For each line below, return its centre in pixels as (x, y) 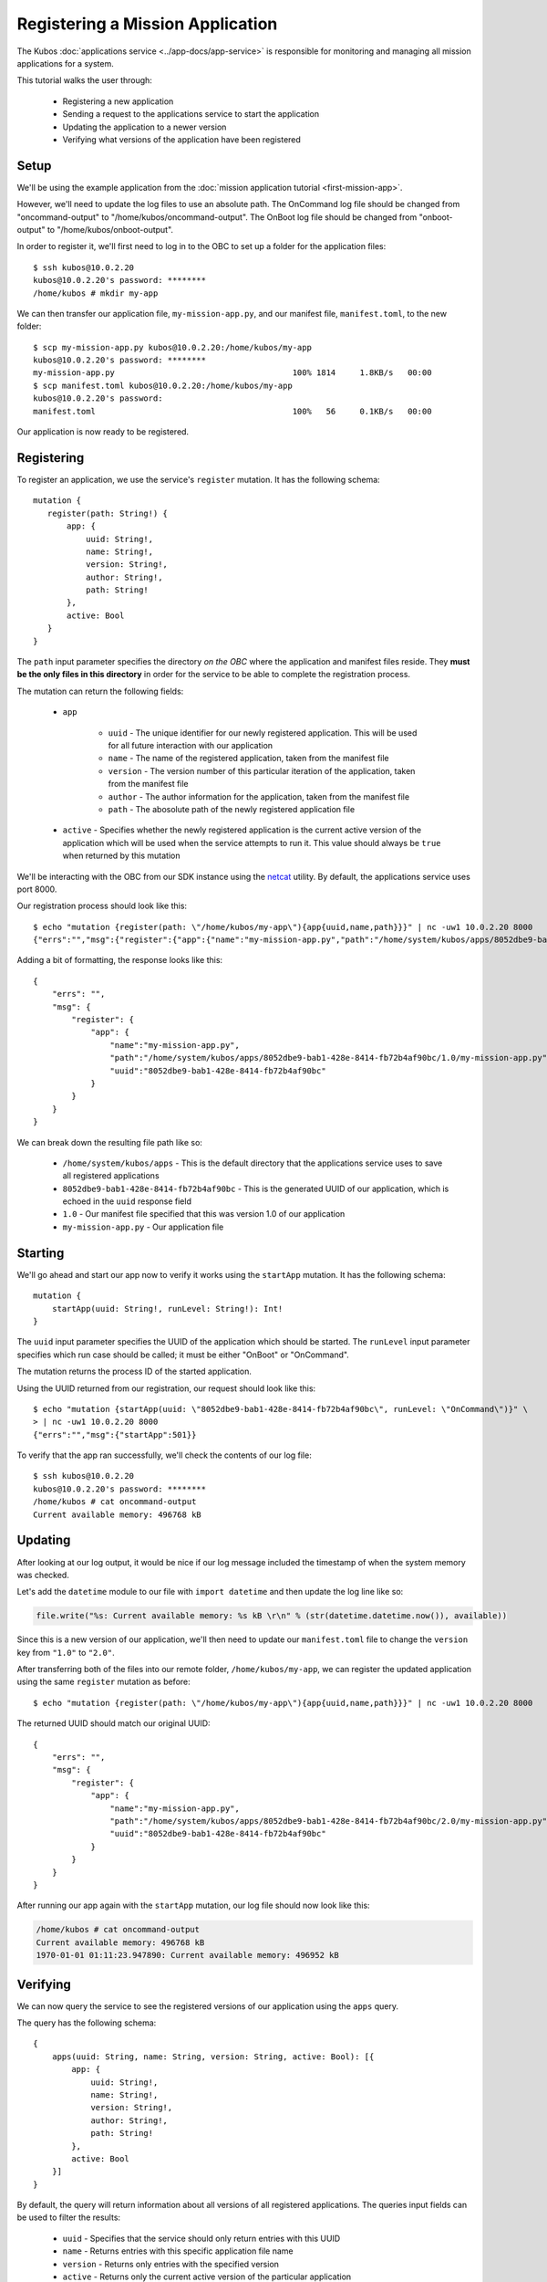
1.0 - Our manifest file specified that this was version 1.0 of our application (204, 1214)
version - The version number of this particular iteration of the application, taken (262, 770)
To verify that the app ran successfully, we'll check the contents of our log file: (164, 1455)
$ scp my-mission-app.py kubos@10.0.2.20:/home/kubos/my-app (172, 347)
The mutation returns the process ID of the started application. (134, 1371)
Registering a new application (118, 101)
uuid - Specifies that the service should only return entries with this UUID (201, 2238)
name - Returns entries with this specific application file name (178, 2251)
